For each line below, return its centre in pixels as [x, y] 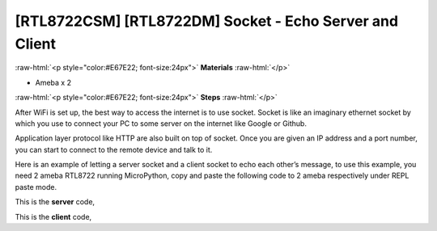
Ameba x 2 [53, 82]
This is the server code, [55, 202]
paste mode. [36, 187]
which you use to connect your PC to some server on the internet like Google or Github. [161, 123]
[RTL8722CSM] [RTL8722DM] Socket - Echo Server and [207, 21]
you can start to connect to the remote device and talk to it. [114, 149]
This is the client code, [53, 216]
